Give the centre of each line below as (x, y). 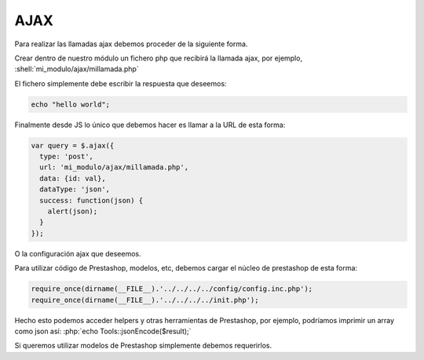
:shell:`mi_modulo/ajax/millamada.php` (77, 69)
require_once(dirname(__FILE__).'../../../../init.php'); (145, 300)
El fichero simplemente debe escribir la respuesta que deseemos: (121, 83)
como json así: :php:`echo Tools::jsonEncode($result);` (103, 331)
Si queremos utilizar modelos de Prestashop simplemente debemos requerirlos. (143, 346)
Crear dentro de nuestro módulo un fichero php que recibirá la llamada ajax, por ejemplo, (158, 58)
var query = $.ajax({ (73, 145)
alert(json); (73, 211)
